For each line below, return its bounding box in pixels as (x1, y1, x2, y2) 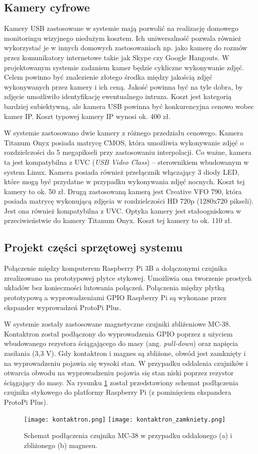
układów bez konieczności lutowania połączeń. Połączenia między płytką (4, 282, 225, 293)
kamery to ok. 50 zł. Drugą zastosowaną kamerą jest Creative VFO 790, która (4, 186, 242, 196)
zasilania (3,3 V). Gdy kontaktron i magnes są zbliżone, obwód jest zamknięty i (4, 348, 246, 358)
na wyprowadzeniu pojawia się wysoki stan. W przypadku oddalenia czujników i (4, 357, 248, 368)
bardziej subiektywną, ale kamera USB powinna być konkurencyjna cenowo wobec (4, 101, 254, 111)
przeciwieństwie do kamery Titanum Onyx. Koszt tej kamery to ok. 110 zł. (4, 215, 232, 226)
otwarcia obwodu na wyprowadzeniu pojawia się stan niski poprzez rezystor (4, 367, 234, 378)
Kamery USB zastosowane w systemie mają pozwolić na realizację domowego (4, 23, 239, 33)
